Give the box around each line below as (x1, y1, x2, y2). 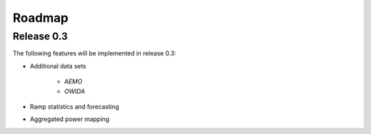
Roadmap (12, 10, 69, 25)
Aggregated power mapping (30, 115, 110, 123)
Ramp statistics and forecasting (30, 103, 120, 111)
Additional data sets (30, 62, 87, 70)
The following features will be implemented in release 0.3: (12, 49, 177, 57)
